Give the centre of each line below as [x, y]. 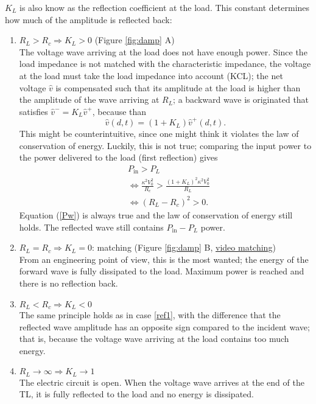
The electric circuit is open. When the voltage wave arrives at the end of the [162, 382]
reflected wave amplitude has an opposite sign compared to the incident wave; [164, 326]
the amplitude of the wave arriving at [89, 99]
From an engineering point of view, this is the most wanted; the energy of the [164, 259]
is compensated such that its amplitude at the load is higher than [178, 87]
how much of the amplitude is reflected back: [89, 19]
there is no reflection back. [68, 283]
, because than [119, 111]
